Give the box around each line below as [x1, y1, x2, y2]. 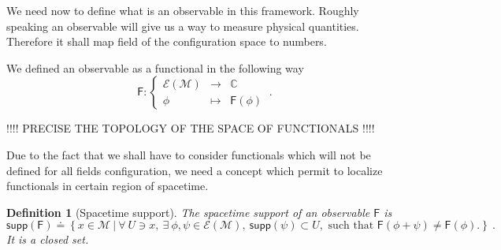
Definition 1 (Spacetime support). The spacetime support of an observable [6, 203, 370, 220]
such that [328, 220, 374, 232]
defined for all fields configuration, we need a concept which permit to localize [6, 162, 383, 178]
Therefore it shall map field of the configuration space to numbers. [6, 33, 327, 50]
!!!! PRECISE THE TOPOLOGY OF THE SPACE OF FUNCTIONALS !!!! [6, 120, 375, 136]
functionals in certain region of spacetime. [6, 177, 209, 194]
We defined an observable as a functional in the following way [6, 59, 304, 76]
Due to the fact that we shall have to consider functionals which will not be [6, 146, 371, 162]
